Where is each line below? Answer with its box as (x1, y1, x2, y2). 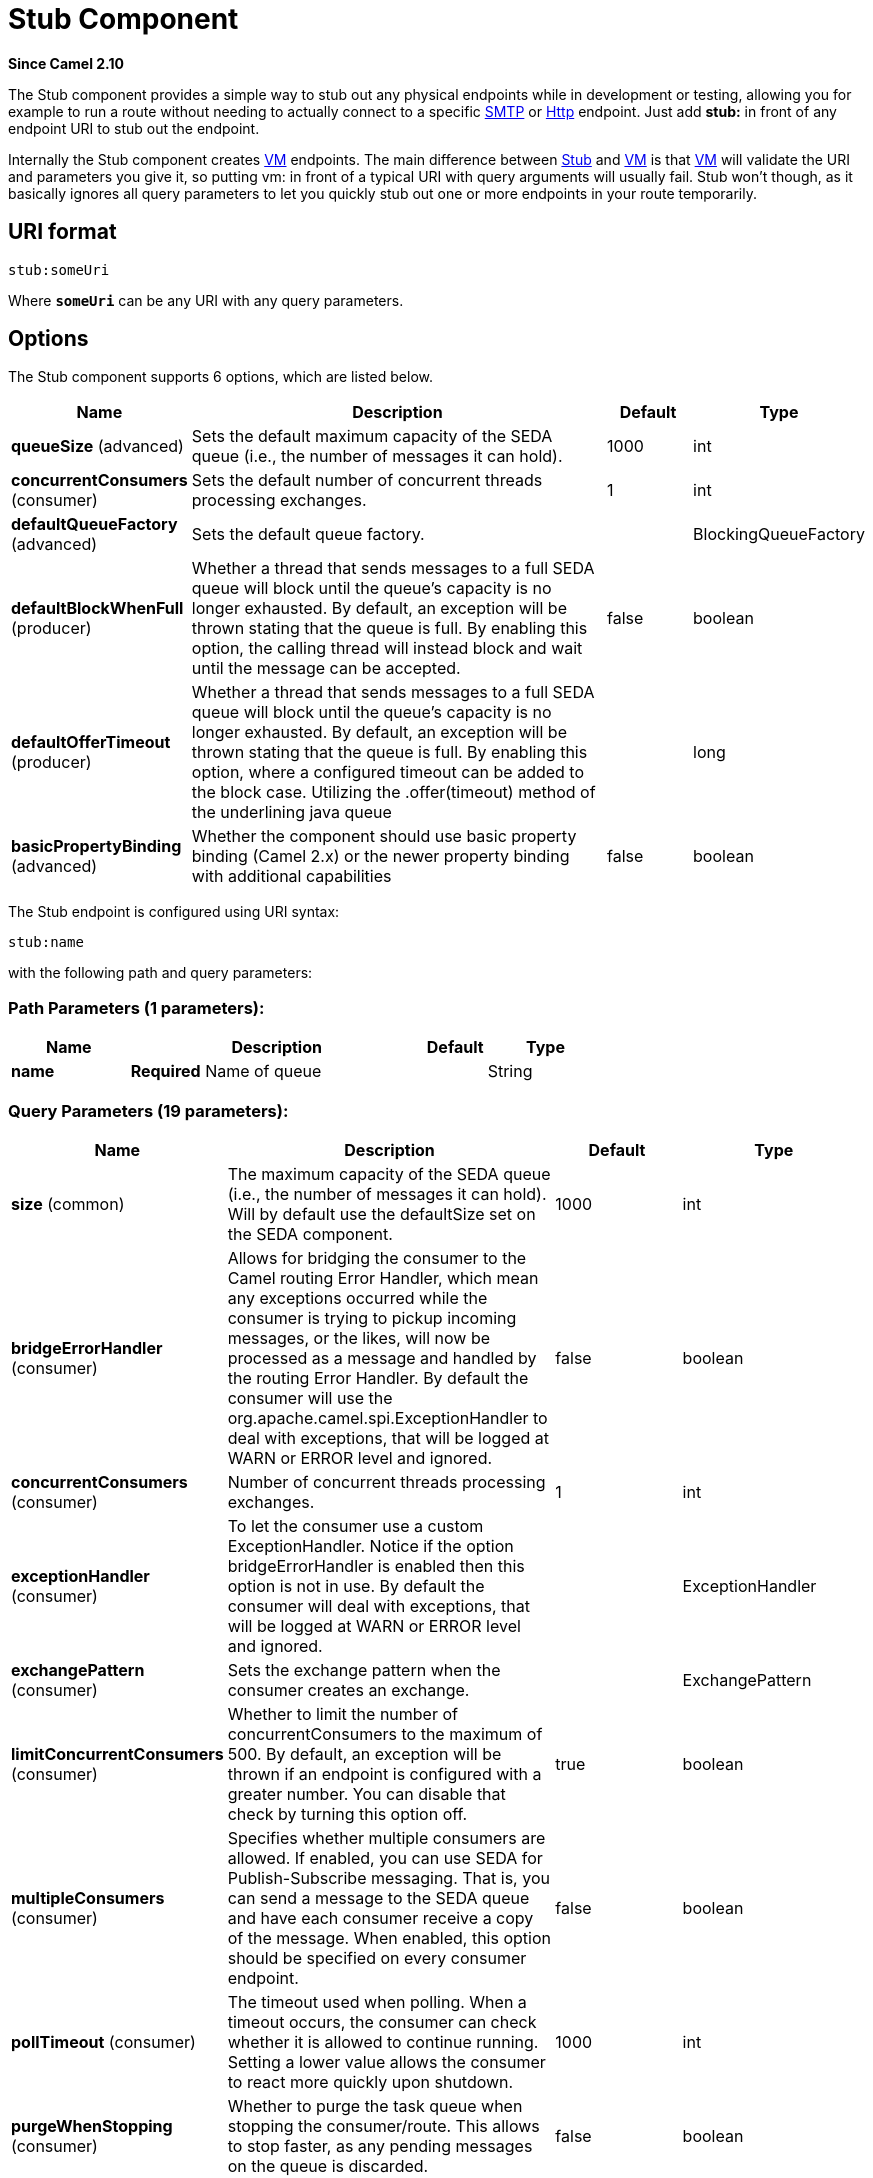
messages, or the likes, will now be (227, 1327, 491, 1348)
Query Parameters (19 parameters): (8, 1100, 289, 1121)
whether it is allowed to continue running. (227, 2031, 539, 2052)
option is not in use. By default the (227, 1575, 485, 1596)
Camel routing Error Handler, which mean (227, 1267, 539, 1288)
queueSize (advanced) (11, 436, 184, 457)
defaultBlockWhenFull (11, 598, 184, 619)
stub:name (8, 934, 84, 951)
